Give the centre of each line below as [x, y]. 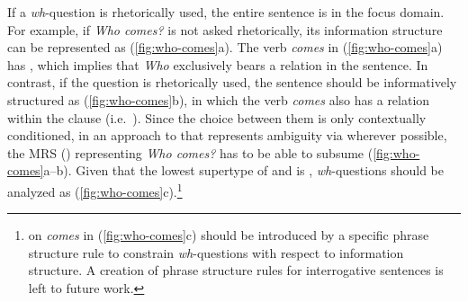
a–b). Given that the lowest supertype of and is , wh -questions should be [243, 170]
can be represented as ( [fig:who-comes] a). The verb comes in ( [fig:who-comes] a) [225, 47]
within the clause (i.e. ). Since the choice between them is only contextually [217, 117]
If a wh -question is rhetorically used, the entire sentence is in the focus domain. [226, 12]
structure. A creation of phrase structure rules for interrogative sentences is [236, 270]
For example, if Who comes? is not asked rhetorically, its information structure [225, 29]
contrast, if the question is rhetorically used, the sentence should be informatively [232, 82]
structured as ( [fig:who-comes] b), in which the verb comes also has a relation [219, 99]
